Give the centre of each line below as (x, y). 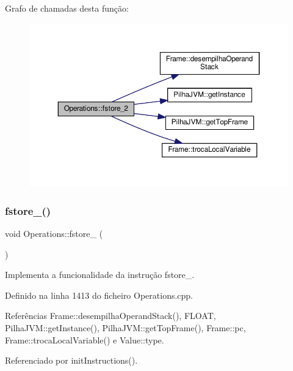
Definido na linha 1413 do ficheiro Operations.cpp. (99, 295)
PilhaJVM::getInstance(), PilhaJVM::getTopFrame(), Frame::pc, (125, 328)
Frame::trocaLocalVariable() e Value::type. (85, 339)
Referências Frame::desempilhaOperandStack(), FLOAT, (110, 316)
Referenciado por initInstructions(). (71, 360)
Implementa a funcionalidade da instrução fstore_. (100, 275)
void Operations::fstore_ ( (54, 234)
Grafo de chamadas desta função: (67, 8)
